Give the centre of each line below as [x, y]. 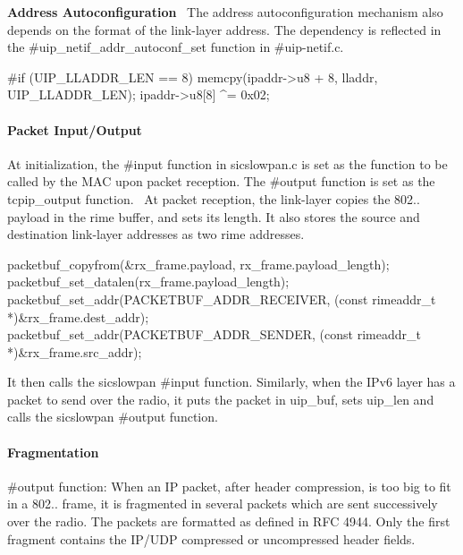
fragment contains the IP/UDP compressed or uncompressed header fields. [211, 538]
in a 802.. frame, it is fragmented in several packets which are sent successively [223, 504]
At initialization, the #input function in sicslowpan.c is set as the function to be [227, 163]
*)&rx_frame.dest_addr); [78, 316]
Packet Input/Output [75, 129]
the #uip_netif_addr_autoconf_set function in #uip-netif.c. [176, 47]
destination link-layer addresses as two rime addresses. [156, 234]
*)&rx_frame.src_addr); [75, 351]
